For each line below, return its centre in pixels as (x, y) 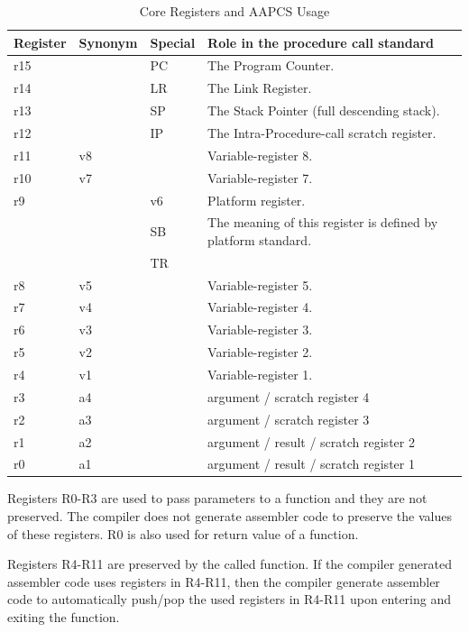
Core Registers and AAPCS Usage (234, 11)
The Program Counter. (271, 65)
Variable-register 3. (260, 330)
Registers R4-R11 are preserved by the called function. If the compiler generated (230, 564)
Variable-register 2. (260, 352)
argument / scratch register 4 (289, 396)
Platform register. (257, 200)
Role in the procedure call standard (321, 42)
